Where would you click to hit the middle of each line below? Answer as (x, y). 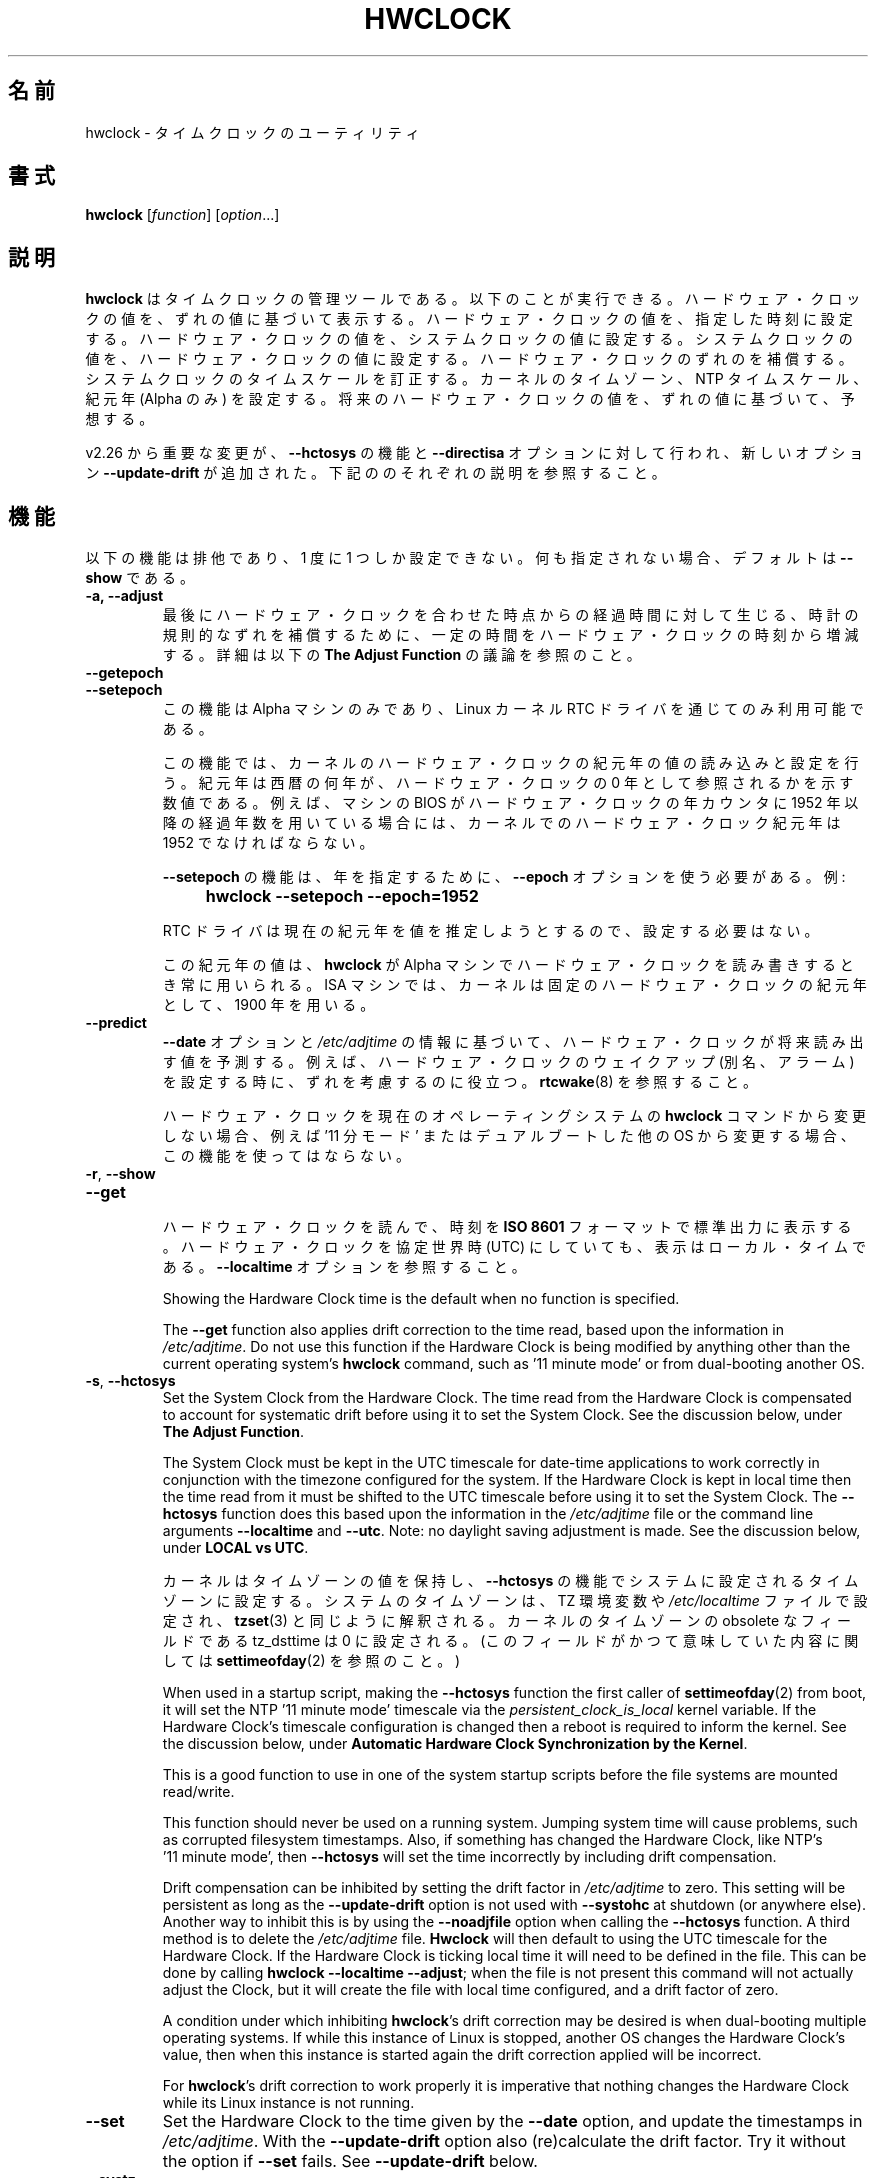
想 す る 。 (119, 419)
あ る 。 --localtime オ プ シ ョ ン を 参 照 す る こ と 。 (344, 1267)
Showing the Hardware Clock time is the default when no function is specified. (421, 1299)
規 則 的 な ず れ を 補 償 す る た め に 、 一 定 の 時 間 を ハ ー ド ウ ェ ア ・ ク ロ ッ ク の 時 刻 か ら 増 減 (510, 635)
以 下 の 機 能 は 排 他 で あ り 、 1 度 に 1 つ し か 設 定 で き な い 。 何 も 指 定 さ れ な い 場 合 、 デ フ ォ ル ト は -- (469, 558)
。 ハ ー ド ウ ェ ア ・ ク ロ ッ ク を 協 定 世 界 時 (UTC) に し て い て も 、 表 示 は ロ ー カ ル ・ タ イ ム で (514, 1247)
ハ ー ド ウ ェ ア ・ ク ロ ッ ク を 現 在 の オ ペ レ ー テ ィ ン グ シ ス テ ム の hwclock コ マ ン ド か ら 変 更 (514, 1116)
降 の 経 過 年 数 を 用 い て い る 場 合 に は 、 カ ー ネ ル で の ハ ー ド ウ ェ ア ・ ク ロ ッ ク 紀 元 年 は (501, 823)
